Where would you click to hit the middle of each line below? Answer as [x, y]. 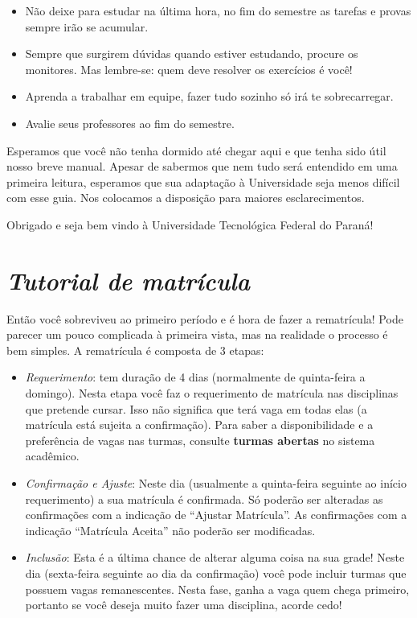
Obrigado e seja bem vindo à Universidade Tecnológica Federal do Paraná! [190, 224]
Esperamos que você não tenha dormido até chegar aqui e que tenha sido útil [196, 150]
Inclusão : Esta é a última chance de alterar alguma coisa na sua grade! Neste [215, 557]
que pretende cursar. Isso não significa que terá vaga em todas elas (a [196, 408]
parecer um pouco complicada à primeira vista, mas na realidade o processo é [197, 334]
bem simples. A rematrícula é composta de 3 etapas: [135, 350]
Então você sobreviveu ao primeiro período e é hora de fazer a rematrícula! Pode [205, 318]
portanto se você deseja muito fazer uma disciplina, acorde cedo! [184, 605]
